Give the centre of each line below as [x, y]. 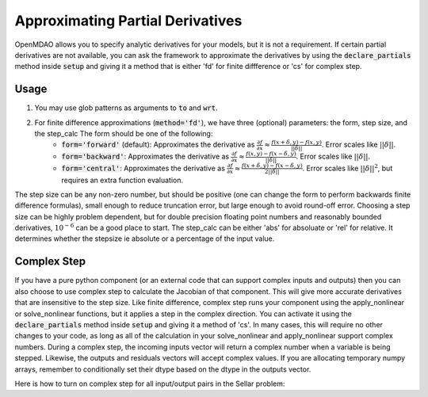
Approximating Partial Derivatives [128, 21]
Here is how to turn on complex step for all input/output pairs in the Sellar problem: [150, 384]
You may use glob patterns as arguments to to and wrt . [126, 108]
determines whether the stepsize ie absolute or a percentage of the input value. [145, 239]
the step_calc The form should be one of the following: [124, 134]
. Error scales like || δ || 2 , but [348, 168]
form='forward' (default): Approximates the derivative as [158, 145]
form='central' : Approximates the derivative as [143, 168]
